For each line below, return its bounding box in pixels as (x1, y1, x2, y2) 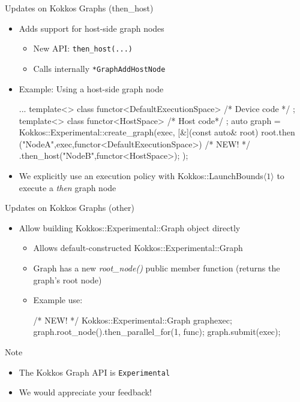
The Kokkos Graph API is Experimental (19, 365, 170, 378)
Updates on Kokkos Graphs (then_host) (5, 2, 154, 14)
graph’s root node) (33, 273, 102, 286)
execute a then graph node (19, 181, 116, 194)
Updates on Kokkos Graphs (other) (5, 201, 134, 214)
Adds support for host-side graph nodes (19, 22, 164, 34)
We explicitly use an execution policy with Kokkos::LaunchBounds (19, 170, 263, 182)
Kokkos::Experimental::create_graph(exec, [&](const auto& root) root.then (19, 126, 295, 138)
